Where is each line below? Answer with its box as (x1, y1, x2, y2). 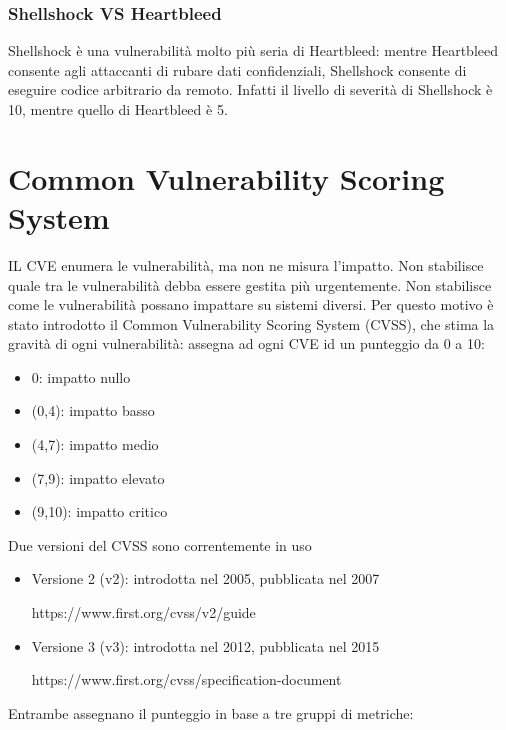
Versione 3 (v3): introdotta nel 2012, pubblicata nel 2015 (31, 635, 380, 656)
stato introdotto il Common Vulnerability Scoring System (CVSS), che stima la (8, 313, 495, 334)
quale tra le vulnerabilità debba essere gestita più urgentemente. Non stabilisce (8, 274, 492, 295)
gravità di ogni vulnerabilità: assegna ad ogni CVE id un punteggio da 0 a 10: (8, 333, 485, 354)
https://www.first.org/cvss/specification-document (31, 669, 342, 690)
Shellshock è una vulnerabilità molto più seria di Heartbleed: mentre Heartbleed (8, 40, 498, 61)
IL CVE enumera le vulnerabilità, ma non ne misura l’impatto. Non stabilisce (8, 254, 484, 275)
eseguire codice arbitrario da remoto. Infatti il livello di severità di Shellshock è (8, 79, 493, 100)
